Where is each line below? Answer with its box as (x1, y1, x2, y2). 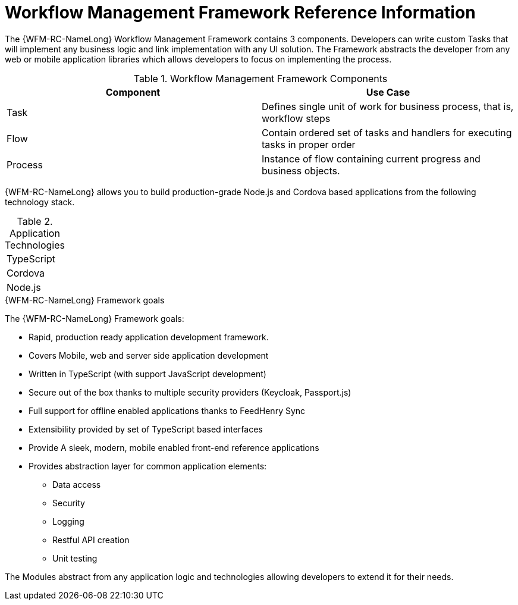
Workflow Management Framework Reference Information (5, 2, 476, 23)
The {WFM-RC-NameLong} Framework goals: (5, 313, 184, 324)
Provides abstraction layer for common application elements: (29, 460, 267, 471)
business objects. (262, 164, 340, 177)
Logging (52, 516, 84, 526)
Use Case (366, 86, 410, 98)
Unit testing (52, 553, 98, 563)
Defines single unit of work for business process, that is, (262, 100, 514, 112)
